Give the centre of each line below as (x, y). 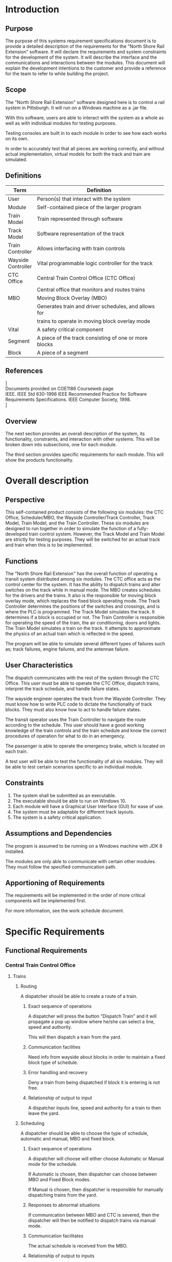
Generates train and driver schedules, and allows (96, 306)
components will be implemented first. (46, 901)
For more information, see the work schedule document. (65, 911)
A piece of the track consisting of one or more (92, 338)
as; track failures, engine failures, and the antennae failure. (68, 649)
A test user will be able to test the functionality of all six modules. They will (84, 761)
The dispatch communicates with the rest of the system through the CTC (82, 677)
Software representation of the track (81, 234)
